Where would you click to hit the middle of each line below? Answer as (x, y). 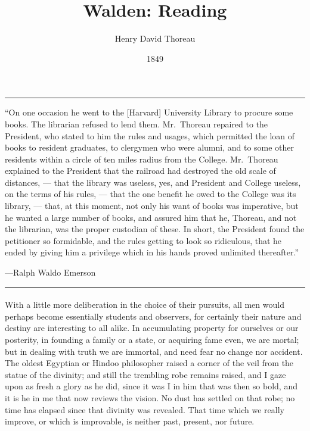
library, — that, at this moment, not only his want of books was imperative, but (152, 206)
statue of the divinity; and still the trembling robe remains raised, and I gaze (145, 374)
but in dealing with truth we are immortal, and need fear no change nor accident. (154, 351)
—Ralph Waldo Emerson (50, 272)
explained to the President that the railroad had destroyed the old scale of (140, 171)
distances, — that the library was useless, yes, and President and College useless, (153, 182)
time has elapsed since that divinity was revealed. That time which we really (145, 409)
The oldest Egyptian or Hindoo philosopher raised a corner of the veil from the (149, 363)
